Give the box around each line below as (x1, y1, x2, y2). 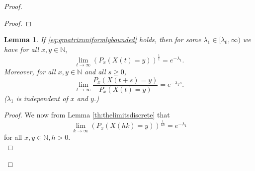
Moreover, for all (4, 66, 56, 76)
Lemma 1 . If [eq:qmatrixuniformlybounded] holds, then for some (4, 34, 201, 45)
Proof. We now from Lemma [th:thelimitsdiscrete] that (4, 110, 170, 120)
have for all (4, 44, 39, 54)
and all (85, 66, 106, 76)
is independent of (16, 93, 68, 103)
